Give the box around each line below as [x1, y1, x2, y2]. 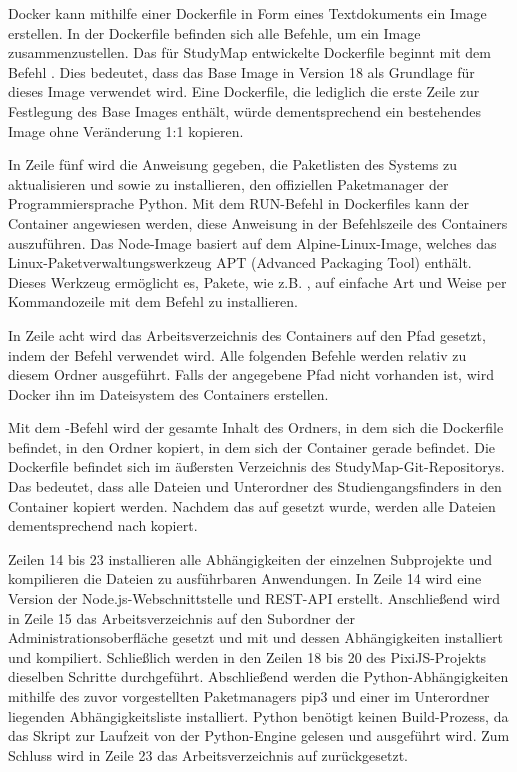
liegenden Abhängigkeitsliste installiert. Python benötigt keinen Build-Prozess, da [8, 705, 509, 726]
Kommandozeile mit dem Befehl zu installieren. [8, 291, 299, 312]
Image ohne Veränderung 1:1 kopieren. [8, 120, 244, 141]
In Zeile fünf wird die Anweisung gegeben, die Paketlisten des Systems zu [8, 154, 457, 175]
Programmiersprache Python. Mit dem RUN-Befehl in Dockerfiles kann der [8, 193, 470, 214]
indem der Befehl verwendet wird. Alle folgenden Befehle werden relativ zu [8, 344, 467, 365]
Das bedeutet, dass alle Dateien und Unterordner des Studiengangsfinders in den [8, 476, 502, 497]
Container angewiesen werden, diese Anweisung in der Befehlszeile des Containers [8, 212, 508, 233]
